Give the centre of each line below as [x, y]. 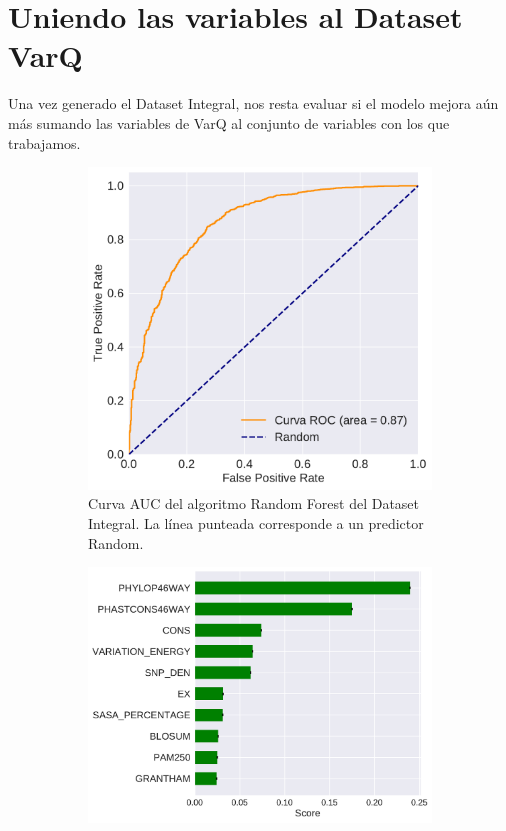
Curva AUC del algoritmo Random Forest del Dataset [254, 503]
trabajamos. [44, 142]
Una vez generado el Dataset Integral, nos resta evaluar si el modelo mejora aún [253, 103]
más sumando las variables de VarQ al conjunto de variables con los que [229, 122]
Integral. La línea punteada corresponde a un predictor [256, 522]
